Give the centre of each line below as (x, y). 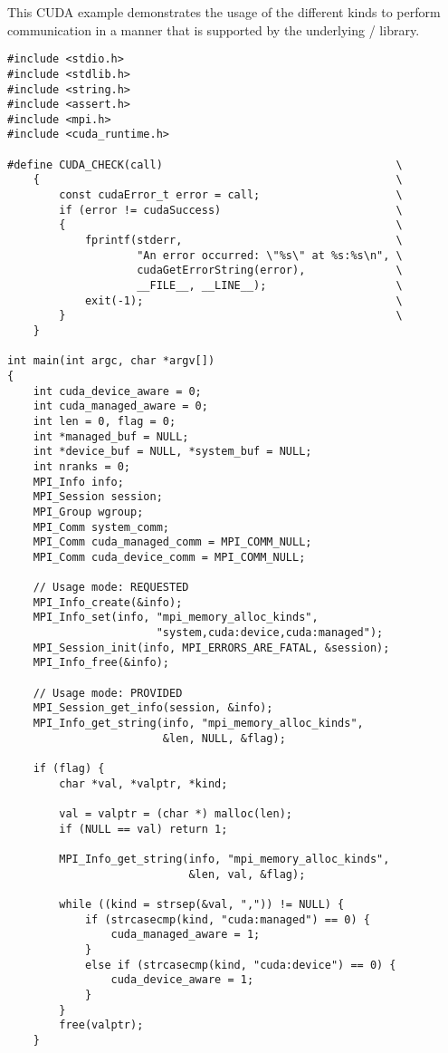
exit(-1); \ (243, 300)
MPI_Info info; (78, 482)
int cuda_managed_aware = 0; (120, 406)
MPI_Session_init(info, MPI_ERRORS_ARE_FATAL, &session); (211, 647)
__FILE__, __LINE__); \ (270, 286)
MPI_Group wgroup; (88, 512)
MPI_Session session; (98, 497)
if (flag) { (69, 769)
